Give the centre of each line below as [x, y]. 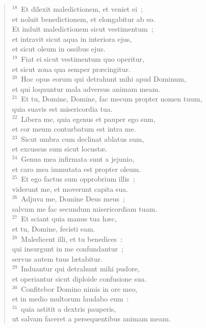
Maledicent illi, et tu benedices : [72, 238]
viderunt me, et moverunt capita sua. [70, 188]
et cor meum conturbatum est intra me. [74, 129]
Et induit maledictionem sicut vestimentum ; [83, 29]
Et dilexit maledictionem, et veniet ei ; [82, 9]
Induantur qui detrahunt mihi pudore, [80, 269]
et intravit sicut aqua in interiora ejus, [72, 39]
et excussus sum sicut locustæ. [60, 149]
